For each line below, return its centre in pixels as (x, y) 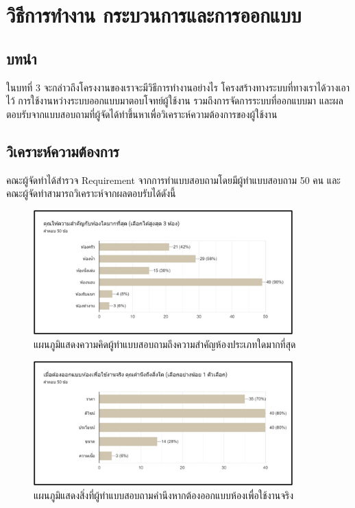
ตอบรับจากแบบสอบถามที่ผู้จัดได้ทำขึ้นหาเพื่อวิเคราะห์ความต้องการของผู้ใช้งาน (142, 114)
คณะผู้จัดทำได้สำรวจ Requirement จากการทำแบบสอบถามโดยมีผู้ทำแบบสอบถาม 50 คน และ (173, 180)
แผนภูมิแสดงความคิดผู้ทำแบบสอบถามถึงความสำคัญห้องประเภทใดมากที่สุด (165, 344)
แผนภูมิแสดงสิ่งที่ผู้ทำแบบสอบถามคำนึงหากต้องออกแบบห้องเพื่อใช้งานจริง (164, 495)
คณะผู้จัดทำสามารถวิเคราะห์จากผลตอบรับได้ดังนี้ (91, 193)
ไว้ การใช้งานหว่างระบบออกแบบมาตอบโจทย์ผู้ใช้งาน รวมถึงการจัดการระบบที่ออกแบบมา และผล (175, 101)
